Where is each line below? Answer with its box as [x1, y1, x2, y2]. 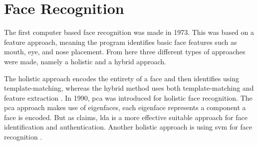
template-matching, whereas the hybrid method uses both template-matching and [4, 83, 254, 93]
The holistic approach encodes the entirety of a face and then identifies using [4, 73, 239, 83]
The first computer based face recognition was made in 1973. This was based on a [4, 27, 255, 37]
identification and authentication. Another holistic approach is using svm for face [4, 122, 253, 132]
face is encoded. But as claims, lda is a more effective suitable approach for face [4, 112, 248, 122]
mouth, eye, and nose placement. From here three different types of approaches [4, 46, 246, 57]
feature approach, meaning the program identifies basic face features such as [4, 36, 237, 47]
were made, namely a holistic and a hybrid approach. [4, 56, 166, 66]
